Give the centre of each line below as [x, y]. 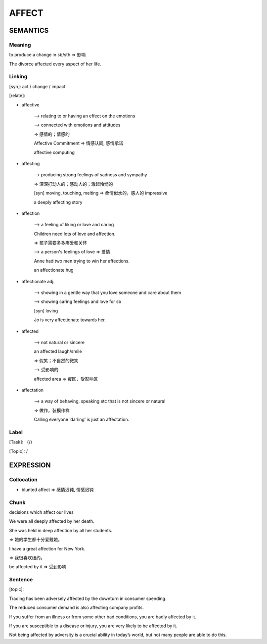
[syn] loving [46, 311]
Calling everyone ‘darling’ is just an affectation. [82, 420]
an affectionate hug [54, 270]
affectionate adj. [38, 281]
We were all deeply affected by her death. [52, 521]
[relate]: [17, 96]
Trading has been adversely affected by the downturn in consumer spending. [88, 598]
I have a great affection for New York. [47, 548]
